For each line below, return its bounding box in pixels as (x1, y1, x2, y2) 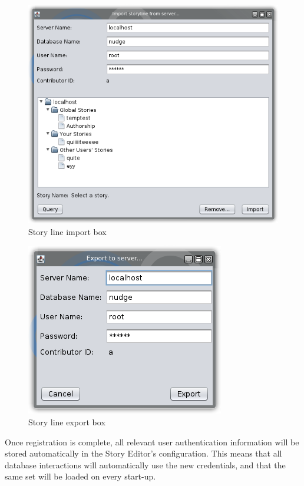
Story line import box (28, 225, 107, 237)
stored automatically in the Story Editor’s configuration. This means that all (5, 447, 282, 459)
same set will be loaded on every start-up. (5, 470, 156, 482)
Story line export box (28, 415, 105, 428)
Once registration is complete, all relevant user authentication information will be (5, 435, 299, 448)
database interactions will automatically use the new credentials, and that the (5, 458, 286, 471)
